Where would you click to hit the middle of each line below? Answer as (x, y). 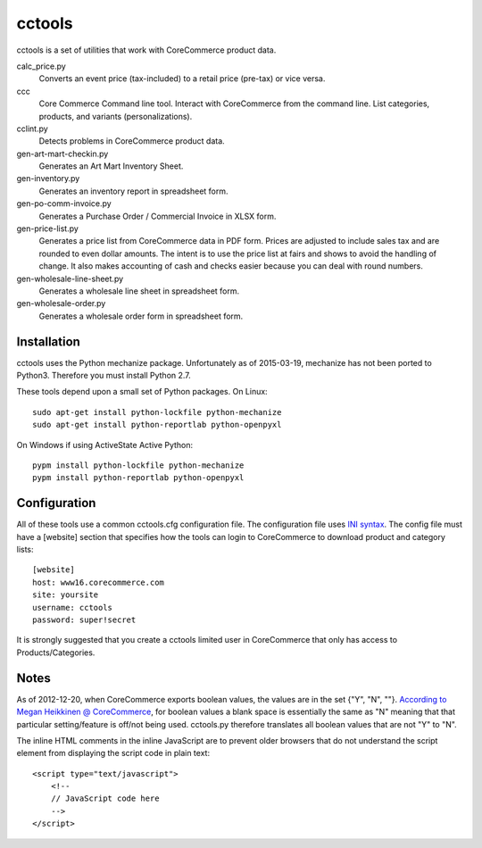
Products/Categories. (56, 653)
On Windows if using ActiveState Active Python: (105, 445)
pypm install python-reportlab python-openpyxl (138, 478)
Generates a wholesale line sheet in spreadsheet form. (139, 291)
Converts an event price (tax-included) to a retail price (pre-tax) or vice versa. (182, 79)
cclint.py (32, 129)
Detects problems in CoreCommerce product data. (132, 141)
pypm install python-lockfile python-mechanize (138, 466)
